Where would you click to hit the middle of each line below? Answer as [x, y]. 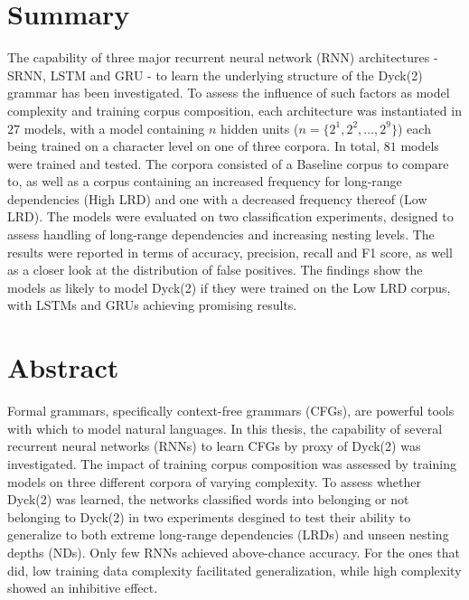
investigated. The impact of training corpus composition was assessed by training [232, 463]
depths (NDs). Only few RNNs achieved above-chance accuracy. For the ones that [234, 552]
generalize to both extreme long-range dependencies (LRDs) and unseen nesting [228, 534]
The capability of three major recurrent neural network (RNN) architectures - [223, 57]
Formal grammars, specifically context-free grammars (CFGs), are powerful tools [231, 411]
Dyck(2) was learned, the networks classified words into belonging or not [208, 499]
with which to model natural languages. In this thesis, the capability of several [225, 428]
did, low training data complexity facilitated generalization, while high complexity [234, 570]
